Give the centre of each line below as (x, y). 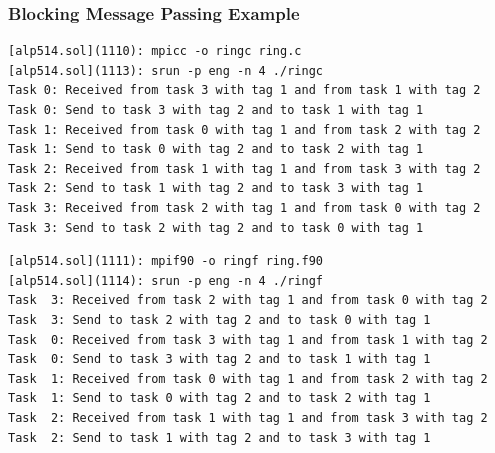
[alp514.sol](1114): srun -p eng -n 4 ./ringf (165, 280)
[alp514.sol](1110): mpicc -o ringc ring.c (155, 51)
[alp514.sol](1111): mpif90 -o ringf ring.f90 (165, 261)
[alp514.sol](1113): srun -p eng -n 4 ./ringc (165, 70)
